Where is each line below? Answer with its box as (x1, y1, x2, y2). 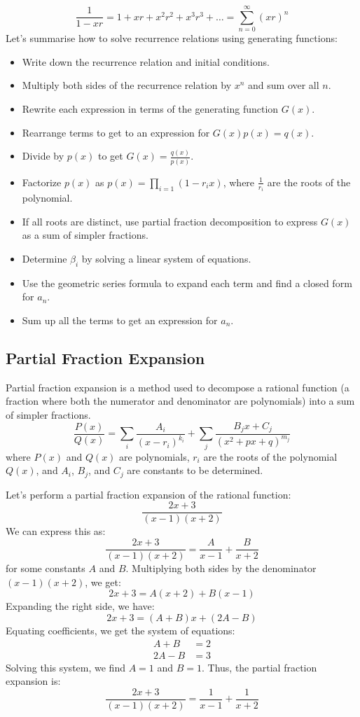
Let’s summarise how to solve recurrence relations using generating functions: (6, 31, 338, 46)
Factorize (22, 174, 62, 189)
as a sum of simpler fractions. (22, 228, 148, 242)
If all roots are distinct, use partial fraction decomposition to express (22, 214, 318, 228)
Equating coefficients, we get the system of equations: (6, 622, 235, 637)
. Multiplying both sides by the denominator (125, 561, 317, 576)
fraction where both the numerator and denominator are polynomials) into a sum (6, 394, 355, 408)
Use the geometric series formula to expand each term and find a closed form (22, 275, 352, 290)
